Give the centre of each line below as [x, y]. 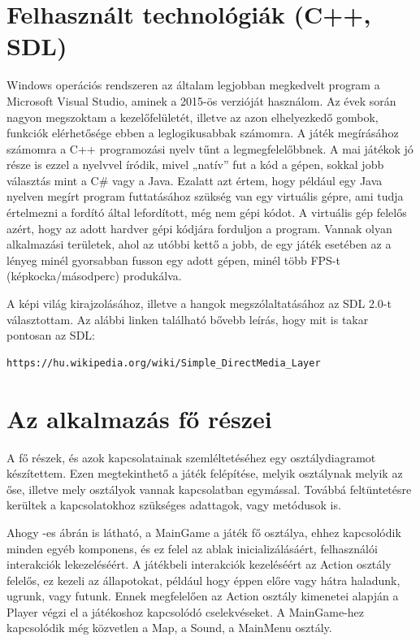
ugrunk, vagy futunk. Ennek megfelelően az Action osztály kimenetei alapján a [203, 596]
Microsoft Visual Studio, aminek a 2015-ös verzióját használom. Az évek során [201, 100]
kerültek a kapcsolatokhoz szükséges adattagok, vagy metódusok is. [174, 505]
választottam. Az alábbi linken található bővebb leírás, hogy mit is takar [188, 319]
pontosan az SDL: [51, 335]
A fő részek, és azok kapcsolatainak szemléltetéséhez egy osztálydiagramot [191, 457]
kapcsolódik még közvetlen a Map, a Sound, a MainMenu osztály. [169, 628]
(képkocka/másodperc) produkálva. [94, 276]
